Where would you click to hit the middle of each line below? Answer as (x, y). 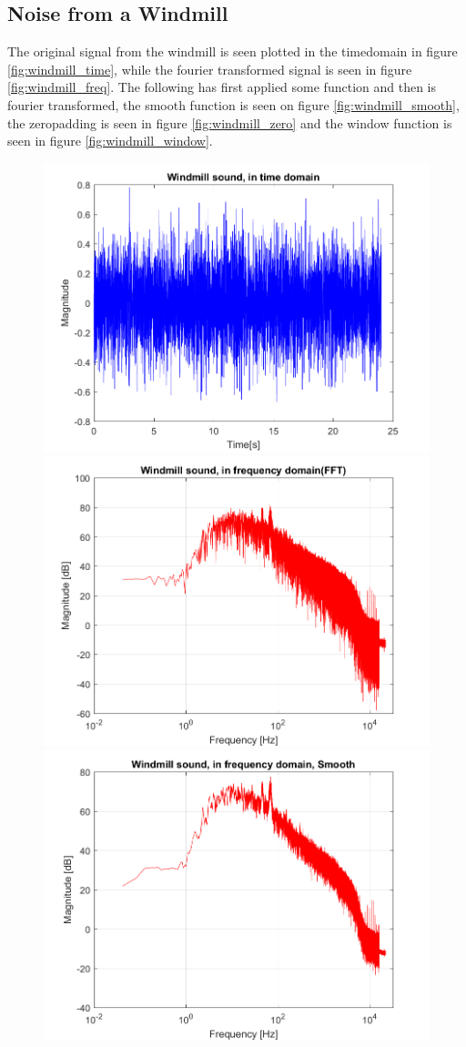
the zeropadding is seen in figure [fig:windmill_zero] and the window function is (230, 122)
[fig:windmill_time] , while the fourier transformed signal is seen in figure (210, 69)
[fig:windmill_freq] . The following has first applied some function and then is (222, 87)
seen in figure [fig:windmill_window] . (110, 141)
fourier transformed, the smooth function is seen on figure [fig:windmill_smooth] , (233, 104)
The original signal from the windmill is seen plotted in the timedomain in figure (233, 51)
